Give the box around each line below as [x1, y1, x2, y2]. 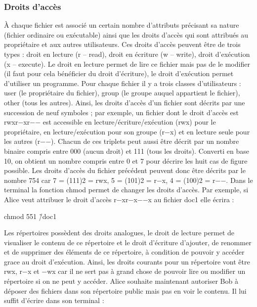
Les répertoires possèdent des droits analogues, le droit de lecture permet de [4, 227, 235, 238]
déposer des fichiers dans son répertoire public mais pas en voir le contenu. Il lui [4, 285, 247, 296]
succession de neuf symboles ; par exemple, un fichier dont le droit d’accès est [4, 107, 239, 117]
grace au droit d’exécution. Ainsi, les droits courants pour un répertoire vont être [4, 256, 250, 266]
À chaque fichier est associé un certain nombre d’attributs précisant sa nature [4, 20, 239, 30]
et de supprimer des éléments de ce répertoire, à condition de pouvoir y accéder [4, 247, 245, 257]
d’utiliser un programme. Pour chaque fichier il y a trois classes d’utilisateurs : [4, 78, 241, 88]
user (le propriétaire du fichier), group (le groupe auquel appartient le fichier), [4, 88, 240, 98]
